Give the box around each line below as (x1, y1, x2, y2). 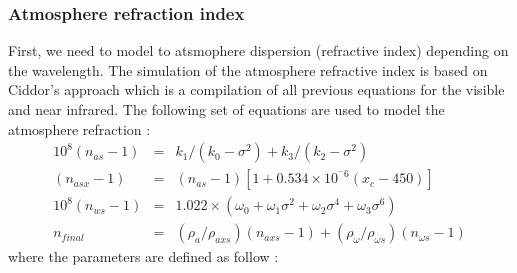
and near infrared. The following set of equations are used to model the (8, 99, 445, 119)
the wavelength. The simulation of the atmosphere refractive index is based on (8, 59, 488, 80)
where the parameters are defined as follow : (8, 246, 279, 267)
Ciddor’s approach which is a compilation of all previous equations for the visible (8, 79, 505, 100)
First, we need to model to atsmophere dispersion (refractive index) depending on (8, 40, 509, 61)
